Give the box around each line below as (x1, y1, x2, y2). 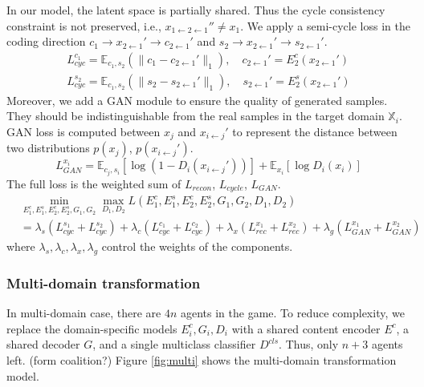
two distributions (6, 139, 90, 156)
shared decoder (6, 336, 80, 353)
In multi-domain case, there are (6, 304, 161, 321)
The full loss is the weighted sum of (6, 175, 181, 191)
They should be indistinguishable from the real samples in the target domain (6, 107, 385, 124)
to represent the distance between (232, 123, 397, 140)
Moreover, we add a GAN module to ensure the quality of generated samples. (6, 91, 388, 108)
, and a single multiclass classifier (92, 336, 256, 353)
